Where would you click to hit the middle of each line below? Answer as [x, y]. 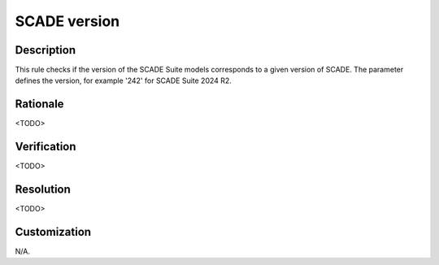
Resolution [43, 190]
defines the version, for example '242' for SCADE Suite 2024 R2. [123, 80]
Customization [53, 232]
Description [46, 50]
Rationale [39, 104]
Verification [46, 147]
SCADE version [67, 21]
